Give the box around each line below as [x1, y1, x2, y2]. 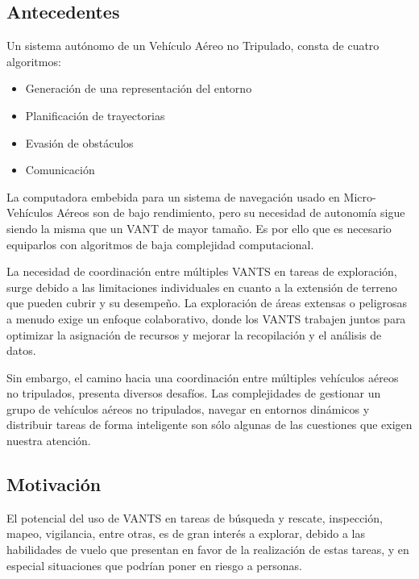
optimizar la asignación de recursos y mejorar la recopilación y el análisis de [6, 326, 382, 343]
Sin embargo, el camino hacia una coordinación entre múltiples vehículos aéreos [6, 369, 399, 385]
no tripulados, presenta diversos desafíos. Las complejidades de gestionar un [6, 385, 381, 402]
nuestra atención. [6, 432, 91, 449]
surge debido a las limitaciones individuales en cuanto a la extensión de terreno [6, 278, 397, 295]
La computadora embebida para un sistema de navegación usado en [6, 188, 340, 205]
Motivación [6, 472, 102, 497]
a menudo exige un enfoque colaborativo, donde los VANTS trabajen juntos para [6, 310, 406, 327]
